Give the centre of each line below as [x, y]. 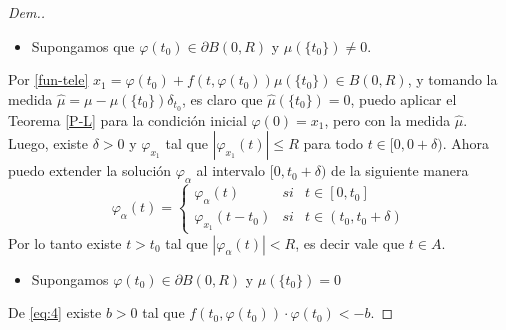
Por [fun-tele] [48, 79]
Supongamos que [83, 45]
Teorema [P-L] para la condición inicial [127, 119]
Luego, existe [48, 143]
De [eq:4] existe [55, 312]
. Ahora [466, 143]
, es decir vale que [350, 242]
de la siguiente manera [400, 170]
